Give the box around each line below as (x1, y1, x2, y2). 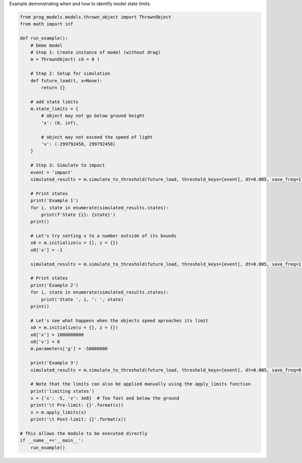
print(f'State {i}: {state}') (41, 212, 116, 217)
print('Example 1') (30, 198, 79, 204)
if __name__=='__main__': (20, 438, 84, 443)
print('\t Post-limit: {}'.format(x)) (30, 417, 126, 422)
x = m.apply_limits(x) (30, 409, 87, 415)
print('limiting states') (30, 388, 95, 394)
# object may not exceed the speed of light (41, 134, 153, 140)
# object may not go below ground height (41, 113, 145, 119)
